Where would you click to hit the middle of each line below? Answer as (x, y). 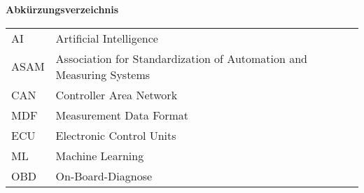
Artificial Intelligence (107, 38)
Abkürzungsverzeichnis (62, 9)
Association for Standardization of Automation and (182, 58)
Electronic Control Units (116, 135)
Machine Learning (100, 155)
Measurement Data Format (122, 115)
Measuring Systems (103, 74)
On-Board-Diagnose (104, 176)
